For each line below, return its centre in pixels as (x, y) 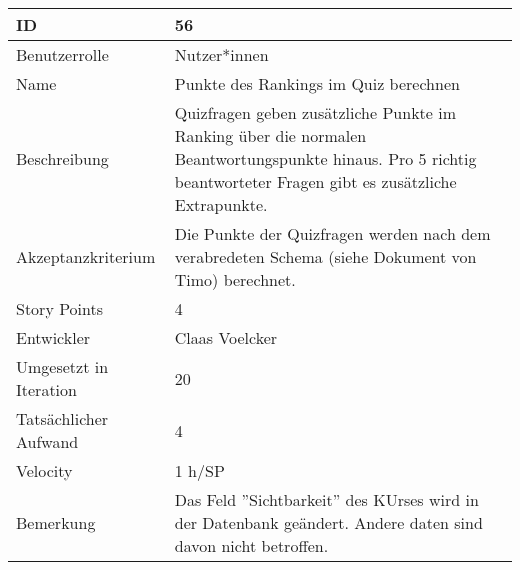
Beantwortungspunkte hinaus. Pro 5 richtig (325, 158)
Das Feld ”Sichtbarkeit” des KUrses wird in (326, 499)
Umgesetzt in (62, 366)
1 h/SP (199, 470)
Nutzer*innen (221, 54)
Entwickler (53, 337)
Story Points (60, 308)
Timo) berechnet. (235, 279)
